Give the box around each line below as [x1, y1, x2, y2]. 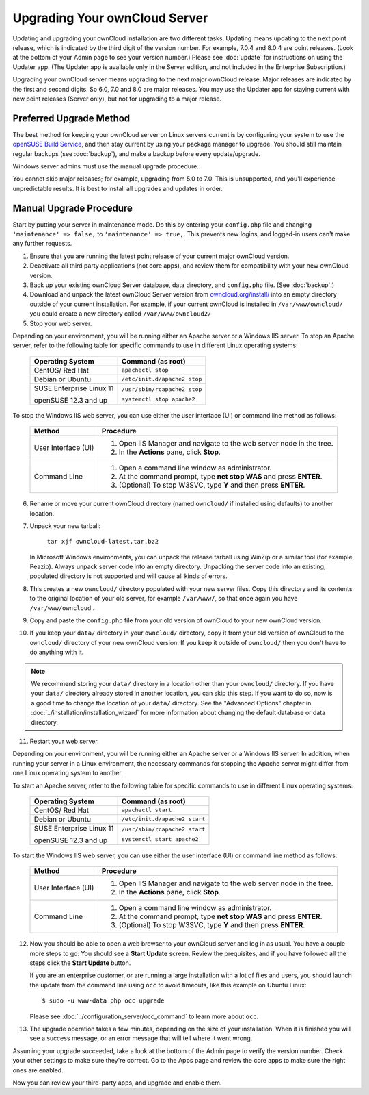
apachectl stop [121, 366, 169, 374]
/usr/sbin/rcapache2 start [121, 825, 206, 833]
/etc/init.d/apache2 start [121, 816, 206, 823]
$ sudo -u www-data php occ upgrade [42, 997, 165, 1005]
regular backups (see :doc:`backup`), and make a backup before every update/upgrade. [12, 149, 261, 158]
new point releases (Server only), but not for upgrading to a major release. [12, 95, 222, 103]
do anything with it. [29, 648, 84, 657]
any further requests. [12, 240, 72, 248]
